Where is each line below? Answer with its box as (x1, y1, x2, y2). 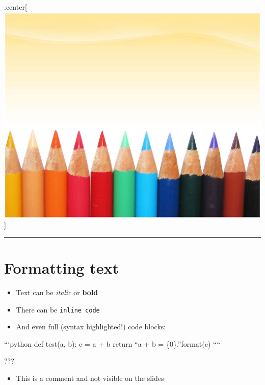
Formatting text (4, 257, 119, 278)
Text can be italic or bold (16, 287, 98, 297)
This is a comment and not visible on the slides (16, 373, 164, 383)
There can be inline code (16, 304, 100, 315)
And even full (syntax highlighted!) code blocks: (16, 321, 166, 332)
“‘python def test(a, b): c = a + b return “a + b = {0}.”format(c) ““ (4, 338, 221, 349)
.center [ (4, 2, 27, 12)
